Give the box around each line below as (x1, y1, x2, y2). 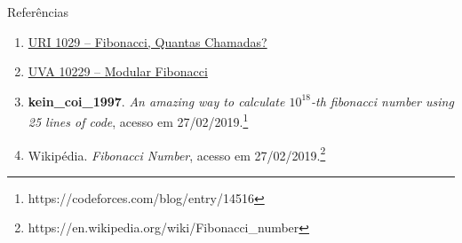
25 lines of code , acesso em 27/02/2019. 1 (28, 110, 249, 131)
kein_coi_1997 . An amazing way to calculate (28, 91, 285, 110)
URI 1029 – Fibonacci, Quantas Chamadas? (28, 32, 267, 51)
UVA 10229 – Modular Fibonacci (28, 62, 208, 81)
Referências (7, 3, 69, 20)
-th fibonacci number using (311, 91, 454, 110)
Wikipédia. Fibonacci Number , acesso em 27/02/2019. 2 (28, 143, 326, 164)
